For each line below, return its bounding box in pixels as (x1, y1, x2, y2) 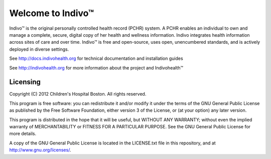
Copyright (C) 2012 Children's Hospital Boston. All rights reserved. (9, 91, 147, 97)
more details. (9, 131, 37, 137)
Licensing (9, 78, 41, 87)
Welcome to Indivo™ (9, 8, 94, 19)
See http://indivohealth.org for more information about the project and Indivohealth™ (9, 64, 183, 70)
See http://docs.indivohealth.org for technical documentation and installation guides (9, 55, 183, 61)
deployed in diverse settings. (9, 46, 69, 52)
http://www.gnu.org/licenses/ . (9, 147, 71, 153)
